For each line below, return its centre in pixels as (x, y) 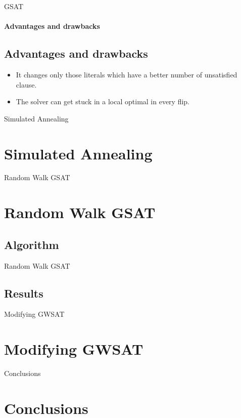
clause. (26, 84)
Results (24, 293)
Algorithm (32, 244)
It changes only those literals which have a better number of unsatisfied (127, 74)
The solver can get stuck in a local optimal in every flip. (103, 101)
